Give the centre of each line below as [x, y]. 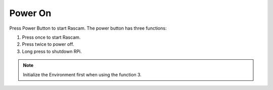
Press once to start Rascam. [51, 37]
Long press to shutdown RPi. [52, 51]
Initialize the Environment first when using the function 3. [82, 74]
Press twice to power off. [48, 44]
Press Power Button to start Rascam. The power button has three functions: [88, 28]
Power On [30, 13]
